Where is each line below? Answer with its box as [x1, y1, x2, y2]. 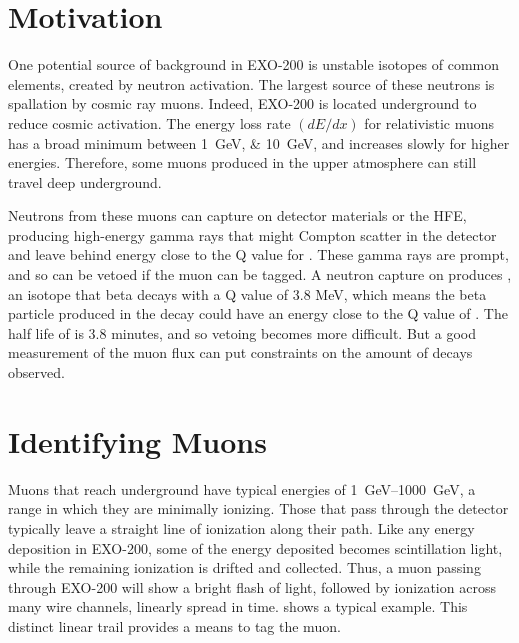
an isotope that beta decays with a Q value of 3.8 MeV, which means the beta [8, 283, 487, 304]
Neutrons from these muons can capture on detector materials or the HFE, [8, 205, 467, 226]
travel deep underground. [8, 171, 162, 192]
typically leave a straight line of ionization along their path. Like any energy [8, 517, 475, 538]
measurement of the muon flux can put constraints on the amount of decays [8, 342, 473, 363]
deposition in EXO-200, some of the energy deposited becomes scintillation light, [8, 537, 503, 558]
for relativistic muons [364, 112, 495, 133]
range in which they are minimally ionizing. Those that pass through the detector [8, 498, 509, 519]
